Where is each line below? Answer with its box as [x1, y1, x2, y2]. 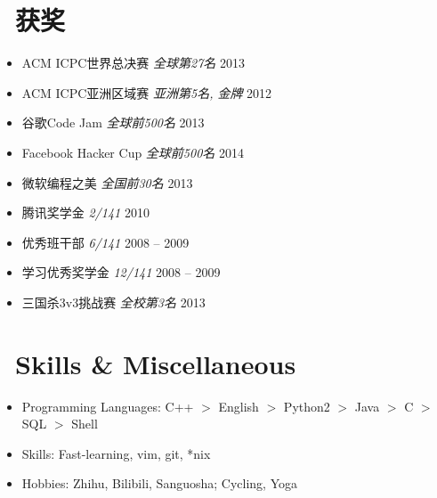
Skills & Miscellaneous [15, 345, 296, 381]
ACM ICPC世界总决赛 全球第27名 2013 [21, 53, 245, 72]
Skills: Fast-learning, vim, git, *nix [21, 444, 211, 462]
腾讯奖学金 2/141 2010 [21, 203, 150, 222]
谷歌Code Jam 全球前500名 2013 [21, 113, 205, 132]
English [218, 396, 259, 415]
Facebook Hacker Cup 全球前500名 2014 [21, 143, 244, 161]
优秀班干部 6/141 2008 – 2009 [21, 233, 190, 251]
